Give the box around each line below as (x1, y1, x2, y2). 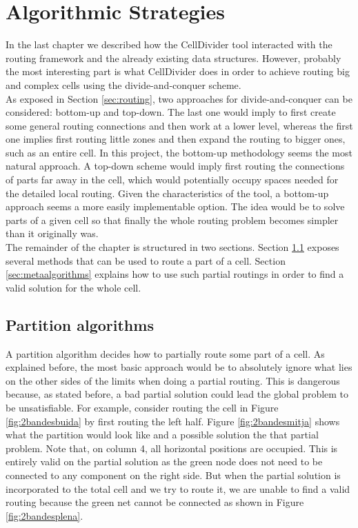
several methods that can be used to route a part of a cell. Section (6, 253, 286, 267)
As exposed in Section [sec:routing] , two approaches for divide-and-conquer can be (6, 91, 352, 105)
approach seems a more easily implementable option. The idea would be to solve (6, 199, 345, 214)
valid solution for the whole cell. (6, 280, 141, 294)
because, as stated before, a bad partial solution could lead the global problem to (6, 387, 349, 401)
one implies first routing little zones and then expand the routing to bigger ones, (6, 132, 346, 146)
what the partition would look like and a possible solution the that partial (6, 427, 319, 442)
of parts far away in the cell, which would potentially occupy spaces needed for (6, 172, 339, 187)
